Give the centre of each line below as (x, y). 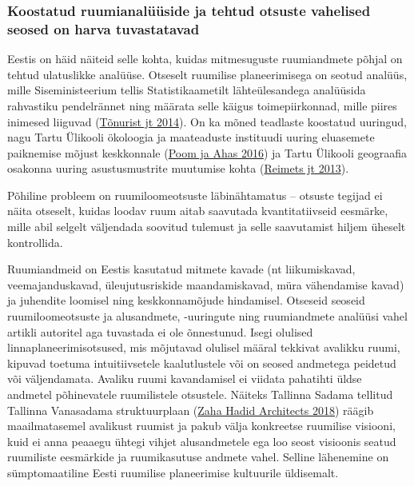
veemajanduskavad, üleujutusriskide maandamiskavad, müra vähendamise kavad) (206, 284)
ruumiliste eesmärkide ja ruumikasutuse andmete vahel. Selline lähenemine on (198, 457)
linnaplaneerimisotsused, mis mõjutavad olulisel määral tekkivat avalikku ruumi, (204, 347)
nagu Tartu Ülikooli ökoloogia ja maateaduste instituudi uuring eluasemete (191, 137)
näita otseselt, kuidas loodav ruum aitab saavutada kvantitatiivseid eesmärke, (198, 211)
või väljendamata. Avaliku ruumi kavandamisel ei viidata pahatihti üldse (185, 378)
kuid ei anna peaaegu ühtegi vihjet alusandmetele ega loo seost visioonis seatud (202, 441)
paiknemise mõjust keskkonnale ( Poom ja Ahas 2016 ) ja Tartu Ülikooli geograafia (207, 152)
